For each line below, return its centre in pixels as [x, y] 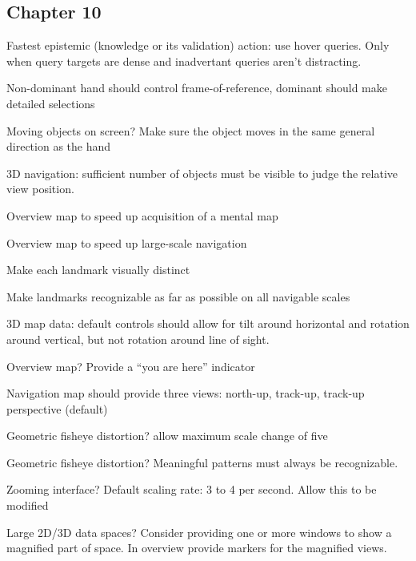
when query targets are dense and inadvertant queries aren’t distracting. [184, 61]
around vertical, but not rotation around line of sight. [138, 339]
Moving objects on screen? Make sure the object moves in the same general [191, 130]
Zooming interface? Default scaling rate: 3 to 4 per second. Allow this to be [192, 489]
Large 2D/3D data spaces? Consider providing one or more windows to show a [199, 532]
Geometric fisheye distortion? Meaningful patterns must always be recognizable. [202, 462]
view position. [40, 189]
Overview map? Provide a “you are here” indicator [131, 366]
